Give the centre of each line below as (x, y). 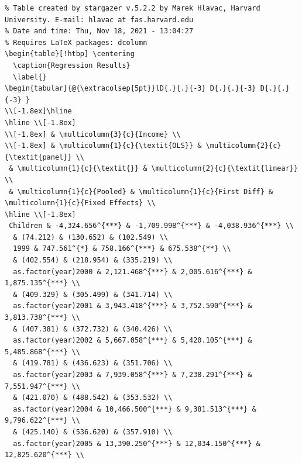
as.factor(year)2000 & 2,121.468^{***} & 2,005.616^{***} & (133, 272)
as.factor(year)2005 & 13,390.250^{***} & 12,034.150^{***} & (137, 443)
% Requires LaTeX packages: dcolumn (76, 42)
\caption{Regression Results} (72, 65)
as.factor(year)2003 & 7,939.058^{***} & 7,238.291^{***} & (133, 375)
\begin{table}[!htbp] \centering (70, 54)
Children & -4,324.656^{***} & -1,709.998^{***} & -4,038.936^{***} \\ (151, 226)
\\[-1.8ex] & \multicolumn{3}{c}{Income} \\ (93, 134)
